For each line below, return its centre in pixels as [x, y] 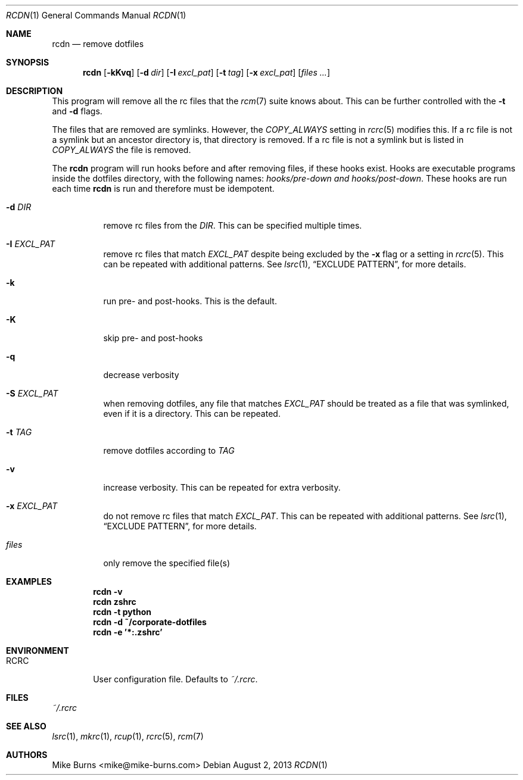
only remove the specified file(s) [167, 563]
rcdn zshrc [115, 602]
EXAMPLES [29, 581]
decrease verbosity [141, 375]
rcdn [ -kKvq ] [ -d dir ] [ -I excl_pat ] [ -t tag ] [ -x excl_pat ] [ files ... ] [206, 72]
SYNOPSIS [28, 62]
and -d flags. [77, 111]
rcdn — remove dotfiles [98, 44]
